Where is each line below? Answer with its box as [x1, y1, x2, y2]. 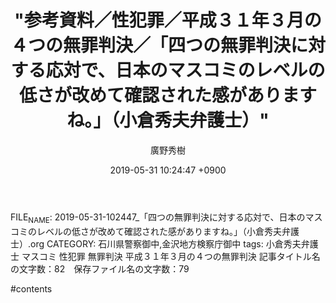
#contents [10, 282, 53, 295]
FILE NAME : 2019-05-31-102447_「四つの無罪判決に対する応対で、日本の [10, 211, 306, 225]
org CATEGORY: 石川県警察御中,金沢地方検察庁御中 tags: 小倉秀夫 [30, 237, 302, 250]
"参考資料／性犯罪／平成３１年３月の [14, 9, 322, 32]
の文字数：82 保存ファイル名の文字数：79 [10, 262, 190, 275]
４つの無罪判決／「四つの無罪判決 [10, 34, 292, 57]
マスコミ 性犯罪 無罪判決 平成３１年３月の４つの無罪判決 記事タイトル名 [21, 250, 321, 262]
